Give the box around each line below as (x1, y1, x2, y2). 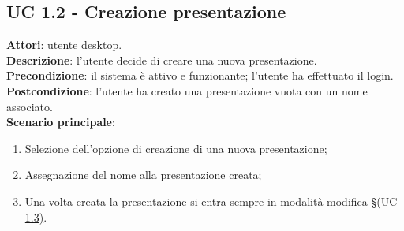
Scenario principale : (6, 114, 115, 130)
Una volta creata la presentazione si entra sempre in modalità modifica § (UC (24, 192, 398, 209)
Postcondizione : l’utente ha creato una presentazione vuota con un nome (6, 82, 368, 99)
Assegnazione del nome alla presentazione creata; (24, 166, 262, 183)
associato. (6, 98, 53, 114)
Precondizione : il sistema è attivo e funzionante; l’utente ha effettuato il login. (6, 67, 394, 84)
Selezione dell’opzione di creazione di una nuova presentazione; (24, 140, 327, 156)
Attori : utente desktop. (6, 36, 122, 53)
